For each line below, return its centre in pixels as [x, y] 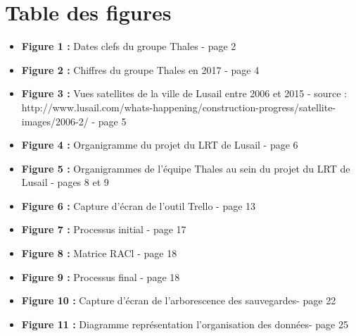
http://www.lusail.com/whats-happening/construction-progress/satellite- [179, 107]
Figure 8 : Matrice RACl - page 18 [99, 253]
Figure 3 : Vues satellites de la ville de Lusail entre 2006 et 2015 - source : [184, 93]
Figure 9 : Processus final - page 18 [101, 276]
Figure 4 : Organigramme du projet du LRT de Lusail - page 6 [160, 145]
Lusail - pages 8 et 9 [65, 182]
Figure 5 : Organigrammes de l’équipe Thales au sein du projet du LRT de [186, 168]
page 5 [112, 121]
